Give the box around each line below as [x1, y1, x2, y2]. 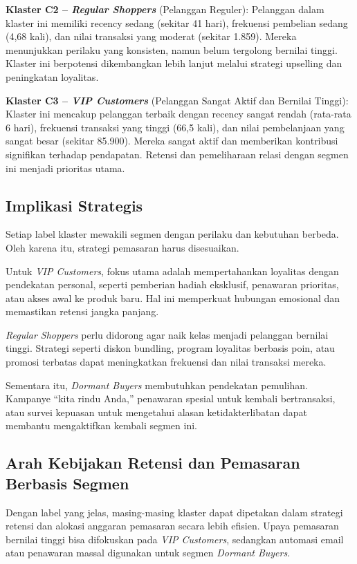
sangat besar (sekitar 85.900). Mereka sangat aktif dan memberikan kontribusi [6, 133, 338, 148]
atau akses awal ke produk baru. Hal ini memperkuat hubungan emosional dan [6, 290, 340, 305]
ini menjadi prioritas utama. [6, 160, 125, 175]
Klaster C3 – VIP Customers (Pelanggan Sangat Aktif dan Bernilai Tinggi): [6, 93, 349, 107]
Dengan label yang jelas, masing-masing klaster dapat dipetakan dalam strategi [6, 505, 343, 519]
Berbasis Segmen [6, 472, 129, 493]
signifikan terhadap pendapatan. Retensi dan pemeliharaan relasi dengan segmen [6, 147, 349, 161]
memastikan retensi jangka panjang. [6, 304, 159, 319]
